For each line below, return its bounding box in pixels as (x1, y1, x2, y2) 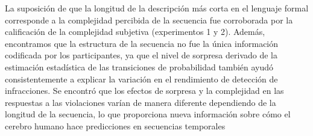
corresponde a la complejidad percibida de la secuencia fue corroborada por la (5, 13, 293, 26)
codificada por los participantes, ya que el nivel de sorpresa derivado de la (5, 49, 278, 61)
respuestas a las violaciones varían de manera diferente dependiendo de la (5, 96, 276, 108)
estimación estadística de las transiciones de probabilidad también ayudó (5, 60, 274, 73)
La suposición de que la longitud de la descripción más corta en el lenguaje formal (5, 2, 309, 14)
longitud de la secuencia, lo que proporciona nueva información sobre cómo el (5, 108, 291, 120)
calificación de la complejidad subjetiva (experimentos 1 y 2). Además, (5, 25, 265, 38)
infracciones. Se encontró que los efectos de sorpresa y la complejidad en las (5, 84, 284, 97)
